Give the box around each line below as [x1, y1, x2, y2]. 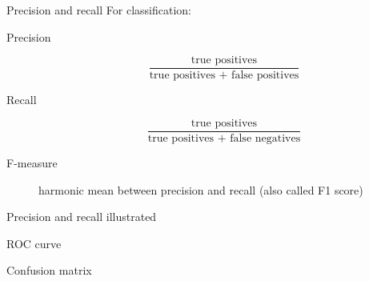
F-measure [6, 154, 58, 171]
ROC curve [6, 235, 62, 251]
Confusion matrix [6, 262, 92, 279]
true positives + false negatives [147, 132, 301, 144]
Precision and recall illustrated [6, 208, 157, 225]
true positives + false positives [149, 70, 299, 82]
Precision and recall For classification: [6, 2, 191, 18]
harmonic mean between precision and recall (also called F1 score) [38, 181, 363, 198]
